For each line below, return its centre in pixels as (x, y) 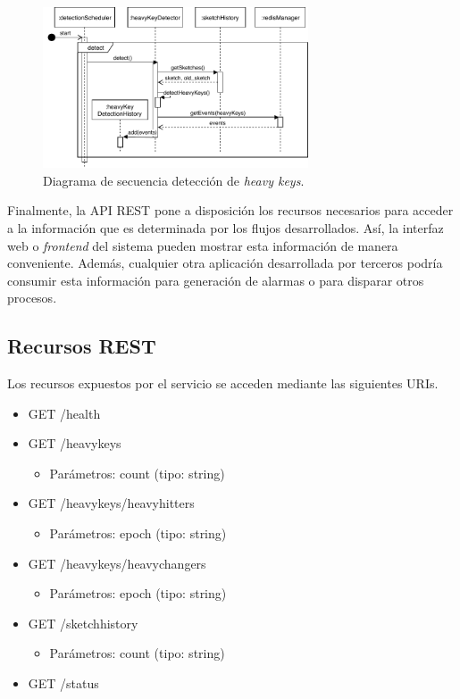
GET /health (64, 413)
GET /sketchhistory (83, 623)
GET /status (63, 683)
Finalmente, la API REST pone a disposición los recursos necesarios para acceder (230, 210)
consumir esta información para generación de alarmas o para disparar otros (216, 280)
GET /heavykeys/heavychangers (117, 563)
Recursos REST (82, 346)
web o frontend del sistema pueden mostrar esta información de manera (203, 245)
